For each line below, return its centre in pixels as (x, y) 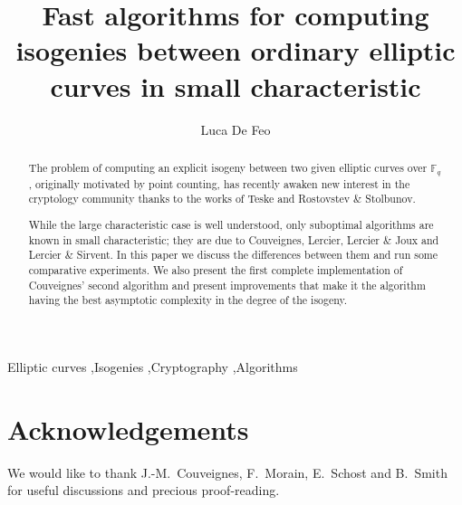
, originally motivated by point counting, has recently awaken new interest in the (219, 183)
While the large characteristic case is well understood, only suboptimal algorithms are (231, 225)
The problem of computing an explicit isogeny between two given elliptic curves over (228, 167)
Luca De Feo (236, 129)
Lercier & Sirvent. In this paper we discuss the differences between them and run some (233, 255)
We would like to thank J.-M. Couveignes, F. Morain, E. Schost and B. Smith (227, 472)
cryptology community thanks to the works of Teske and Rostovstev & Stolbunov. (222, 199)
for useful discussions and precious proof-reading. (144, 490)
